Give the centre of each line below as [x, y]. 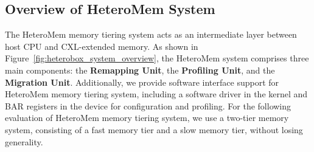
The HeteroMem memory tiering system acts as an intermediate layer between [151, 34]
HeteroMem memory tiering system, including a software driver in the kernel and [156, 94]
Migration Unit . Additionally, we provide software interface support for [142, 82]
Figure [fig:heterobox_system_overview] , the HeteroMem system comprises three [157, 58]
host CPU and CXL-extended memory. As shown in [102, 46]
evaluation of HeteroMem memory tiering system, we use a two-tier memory [147, 118]
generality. [24, 141]
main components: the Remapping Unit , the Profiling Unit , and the [140, 70]
